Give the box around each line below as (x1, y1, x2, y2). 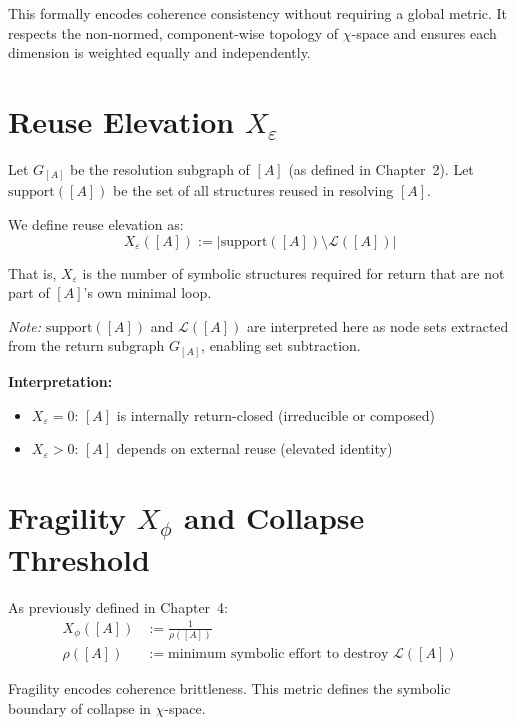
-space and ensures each (351, 22, 497, 43)
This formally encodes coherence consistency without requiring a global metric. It (8, 3, 508, 23)
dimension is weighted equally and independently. (8, 42, 311, 63)
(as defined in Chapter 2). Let (288, 158, 474, 179)
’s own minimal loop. (83, 282, 212, 303)
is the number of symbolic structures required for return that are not (82, 262, 505, 283)
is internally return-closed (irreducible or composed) (116, 404, 435, 425)
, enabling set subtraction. (201, 335, 361, 356)
